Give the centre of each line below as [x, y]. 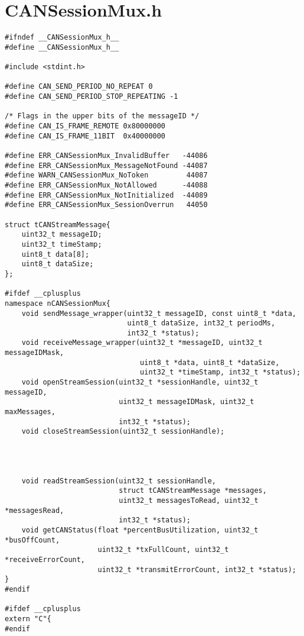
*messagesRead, [35, 510]
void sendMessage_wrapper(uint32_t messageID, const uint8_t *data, [159, 313]
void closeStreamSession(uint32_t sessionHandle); [123, 432]
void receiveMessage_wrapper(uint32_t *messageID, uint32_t [142, 343]
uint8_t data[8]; [55, 254]
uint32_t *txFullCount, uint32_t [163, 550]
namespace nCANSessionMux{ [58, 303]
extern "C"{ [28, 619]
